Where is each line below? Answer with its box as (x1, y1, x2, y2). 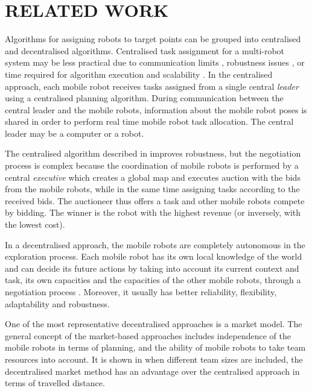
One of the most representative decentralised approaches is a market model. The (5, 317, 302, 330)
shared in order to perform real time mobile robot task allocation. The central (5, 115, 294, 128)
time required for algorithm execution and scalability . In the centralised (5, 67, 273, 80)
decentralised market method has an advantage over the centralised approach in (5, 364, 300, 377)
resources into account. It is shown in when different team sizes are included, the (5, 352, 303, 365)
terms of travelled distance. (5, 377, 105, 389)
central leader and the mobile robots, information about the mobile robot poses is (5, 103, 307, 116)
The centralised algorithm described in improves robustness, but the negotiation (5, 147, 301, 160)
